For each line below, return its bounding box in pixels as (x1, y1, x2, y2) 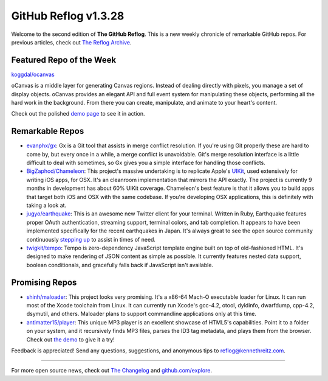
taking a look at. (26, 201, 67, 209)
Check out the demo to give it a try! (26, 335, 115, 343)
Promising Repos (11, 277, 77, 287)
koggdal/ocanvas (11, 71, 55, 78)
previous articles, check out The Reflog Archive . (11, 38, 132, 46)
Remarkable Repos (11, 126, 84, 136)
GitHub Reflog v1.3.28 (11, 9, 125, 23)
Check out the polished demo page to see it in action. (11, 110, 145, 117)
